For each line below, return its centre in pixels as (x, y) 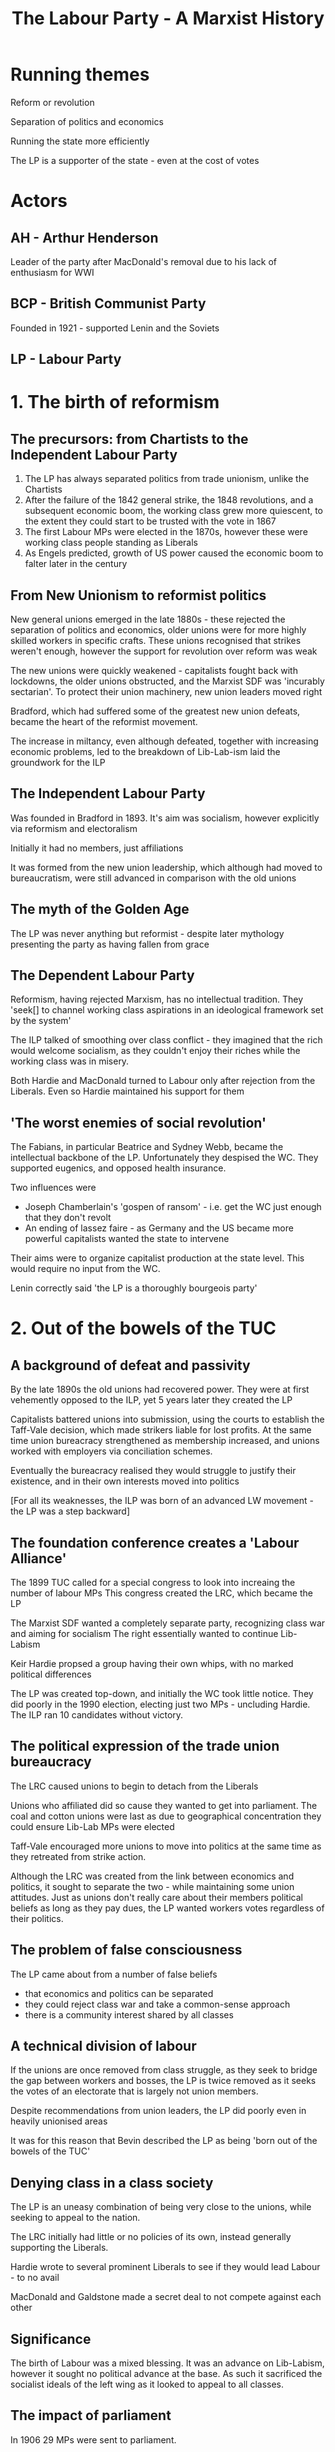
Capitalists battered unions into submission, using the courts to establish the (167, 1419)
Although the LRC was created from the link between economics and (152, 1876)
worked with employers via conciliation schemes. (111, 1451)
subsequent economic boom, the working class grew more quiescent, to (174, 511)
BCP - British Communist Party (108, 303)
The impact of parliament (91, 2415)
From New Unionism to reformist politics (138, 595)
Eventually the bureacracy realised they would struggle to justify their (153, 1471)
